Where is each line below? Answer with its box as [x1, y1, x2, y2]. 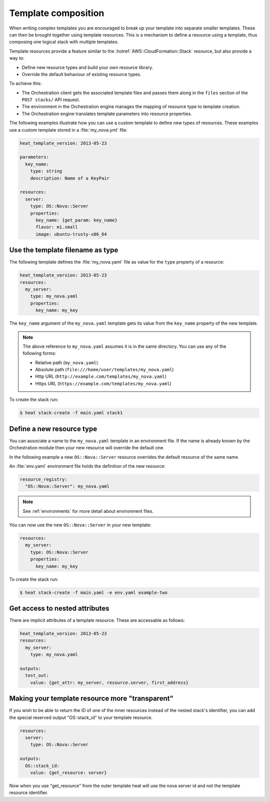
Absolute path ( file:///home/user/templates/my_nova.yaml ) [35, 367, 174, 373]
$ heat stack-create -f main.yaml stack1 [19, 410, 123, 416]
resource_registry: [19, 476, 67, 482]
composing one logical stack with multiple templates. [9, 39, 119, 45]
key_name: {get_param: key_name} [35, 217, 117, 223]
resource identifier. [9, 789, 48, 795]
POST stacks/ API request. [21, 97, 80, 103]
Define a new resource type [9, 424, 97, 433]
